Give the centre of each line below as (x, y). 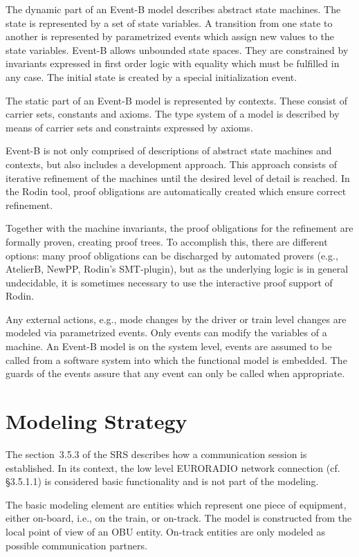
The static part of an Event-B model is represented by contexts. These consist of (177, 100)
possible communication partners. (76, 545)
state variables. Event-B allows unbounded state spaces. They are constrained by (177, 49)
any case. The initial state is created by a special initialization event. (151, 76)
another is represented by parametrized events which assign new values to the (170, 36)
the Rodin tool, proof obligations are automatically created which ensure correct (176, 191)
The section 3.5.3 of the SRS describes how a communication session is (156, 454)
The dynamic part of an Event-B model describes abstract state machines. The (173, 9)
